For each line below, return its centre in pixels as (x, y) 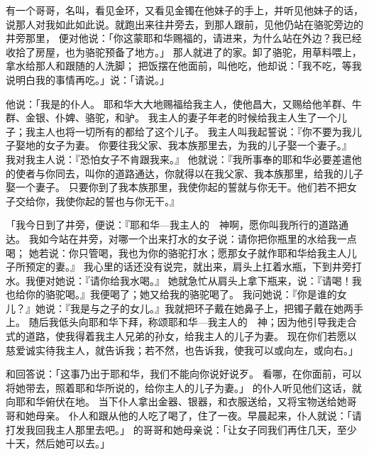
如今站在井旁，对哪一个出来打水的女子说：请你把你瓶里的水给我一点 (198, 238)
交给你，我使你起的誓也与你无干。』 (97, 201)
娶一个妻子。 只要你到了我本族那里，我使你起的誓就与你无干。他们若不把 (176, 187)
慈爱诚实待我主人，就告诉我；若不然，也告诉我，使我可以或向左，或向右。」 (182, 350)
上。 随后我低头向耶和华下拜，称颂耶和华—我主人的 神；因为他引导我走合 (181, 322)
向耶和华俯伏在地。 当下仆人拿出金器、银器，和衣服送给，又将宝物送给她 (176, 401)
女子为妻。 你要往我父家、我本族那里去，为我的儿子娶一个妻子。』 (198, 145)
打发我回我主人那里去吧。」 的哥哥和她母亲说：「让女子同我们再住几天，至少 (181, 429)
